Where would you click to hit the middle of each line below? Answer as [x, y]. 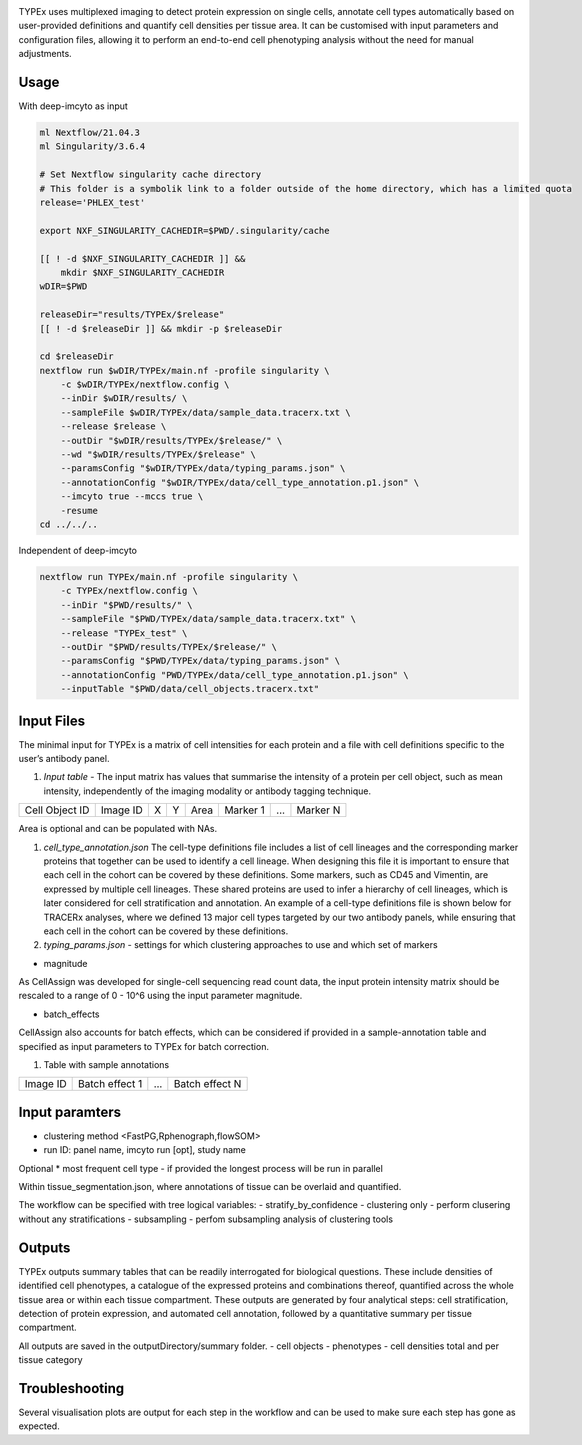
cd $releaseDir [76, 356]
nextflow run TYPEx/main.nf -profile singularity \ [169, 576]
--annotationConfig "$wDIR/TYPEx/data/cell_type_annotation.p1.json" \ [240, 482]
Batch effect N [207, 1084]
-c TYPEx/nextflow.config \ [129, 591]
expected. [39, 1426]
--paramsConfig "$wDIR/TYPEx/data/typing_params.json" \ [203, 468]
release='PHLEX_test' [92, 203]
